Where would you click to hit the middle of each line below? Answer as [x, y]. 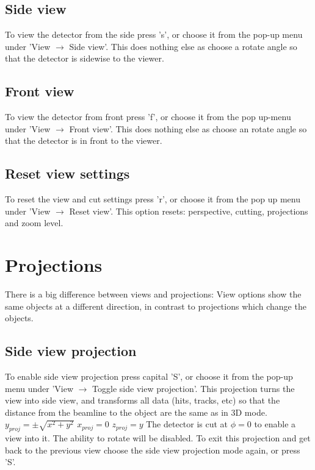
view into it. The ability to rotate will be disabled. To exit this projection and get [158, 438]
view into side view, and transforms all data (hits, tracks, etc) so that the [143, 400]
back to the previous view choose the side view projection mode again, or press [153, 450]
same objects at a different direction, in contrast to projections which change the [156, 306]
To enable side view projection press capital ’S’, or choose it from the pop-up [149, 376]
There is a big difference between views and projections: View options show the [153, 294]
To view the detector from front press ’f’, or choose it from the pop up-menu [148, 117]
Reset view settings [67, 173]
